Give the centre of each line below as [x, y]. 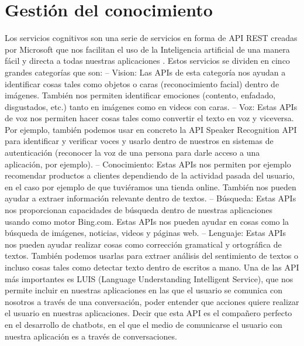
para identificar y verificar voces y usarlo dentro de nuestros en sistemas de [139, 141]
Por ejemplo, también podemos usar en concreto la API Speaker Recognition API [151, 129]
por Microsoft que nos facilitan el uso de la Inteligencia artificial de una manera [147, 49]
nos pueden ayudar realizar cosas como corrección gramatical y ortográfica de [143, 244]
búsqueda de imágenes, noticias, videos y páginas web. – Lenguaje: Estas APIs [146, 233]
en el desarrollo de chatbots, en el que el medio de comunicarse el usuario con [144, 324]
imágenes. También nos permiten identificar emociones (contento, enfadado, [140, 95]
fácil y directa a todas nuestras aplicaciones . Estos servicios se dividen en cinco [147, 61]
